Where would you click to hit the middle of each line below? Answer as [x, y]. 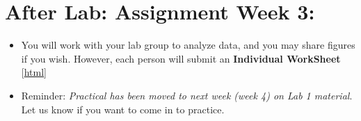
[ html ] [34, 72]
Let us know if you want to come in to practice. [123, 109]
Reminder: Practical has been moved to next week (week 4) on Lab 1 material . [187, 95]
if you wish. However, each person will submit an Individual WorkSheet [181, 58]
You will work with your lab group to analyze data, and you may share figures [188, 45]
